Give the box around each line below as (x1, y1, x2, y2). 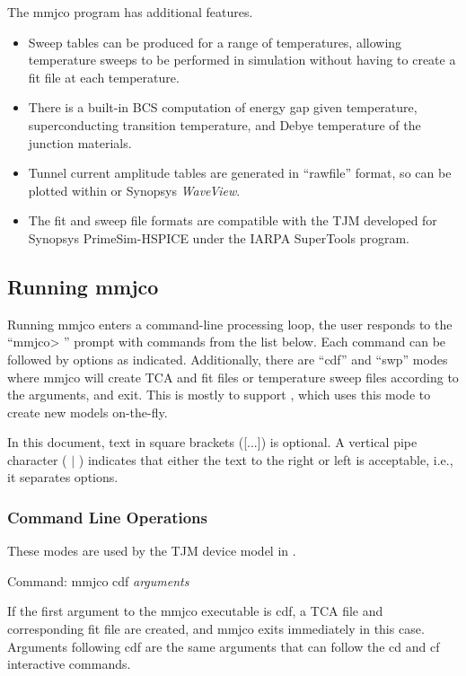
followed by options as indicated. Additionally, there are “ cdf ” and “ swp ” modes (7, 349, 448, 368)
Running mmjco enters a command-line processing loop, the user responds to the (7, 314, 453, 333)
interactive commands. (7, 654, 131, 673)
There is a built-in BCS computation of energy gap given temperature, (28, 98, 418, 117)
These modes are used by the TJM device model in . (7, 541, 296, 560)
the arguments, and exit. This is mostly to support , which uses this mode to (7, 385, 431, 404)
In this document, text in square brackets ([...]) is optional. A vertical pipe (7, 433, 418, 452)
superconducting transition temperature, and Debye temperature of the (28, 115, 421, 134)
